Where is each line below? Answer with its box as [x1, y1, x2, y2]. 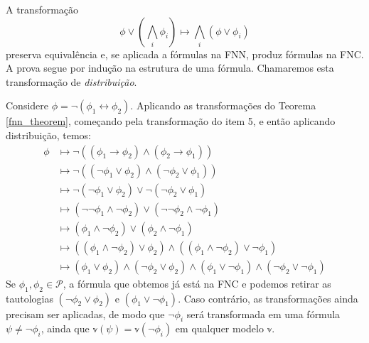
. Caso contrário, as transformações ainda [178, 290, 358, 305]
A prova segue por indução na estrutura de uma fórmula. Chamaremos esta [6, 60, 334, 75]
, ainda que [41, 321, 90, 336]
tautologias [6, 290, 53, 305]
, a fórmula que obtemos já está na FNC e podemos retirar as [63, 276, 331, 290]
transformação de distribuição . [6, 74, 137, 89]
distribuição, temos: [6, 127, 91, 142]
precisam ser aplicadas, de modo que [6, 306, 165, 321]
